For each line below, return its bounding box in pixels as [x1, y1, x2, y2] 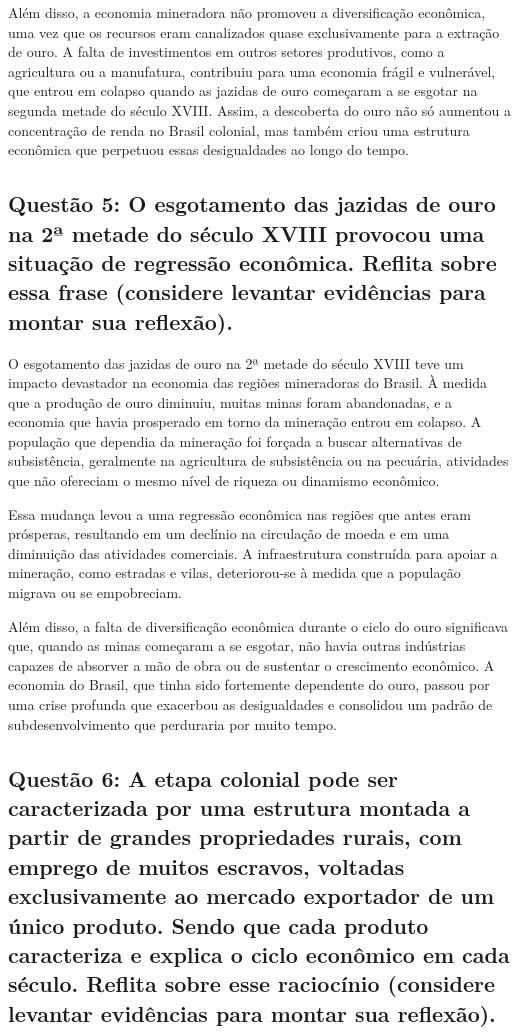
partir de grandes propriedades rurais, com [8, 821, 462, 852]
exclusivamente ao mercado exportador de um [8, 880, 495, 911]
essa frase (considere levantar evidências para [8, 276, 486, 307]
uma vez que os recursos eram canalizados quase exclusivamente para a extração [8, 21, 500, 42]
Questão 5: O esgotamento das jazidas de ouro [8, 188, 496, 219]
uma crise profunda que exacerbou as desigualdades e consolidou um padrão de [8, 694, 493, 715]
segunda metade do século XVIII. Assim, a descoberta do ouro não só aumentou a [8, 99, 511, 120]
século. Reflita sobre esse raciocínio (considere [8, 968, 495, 999]
